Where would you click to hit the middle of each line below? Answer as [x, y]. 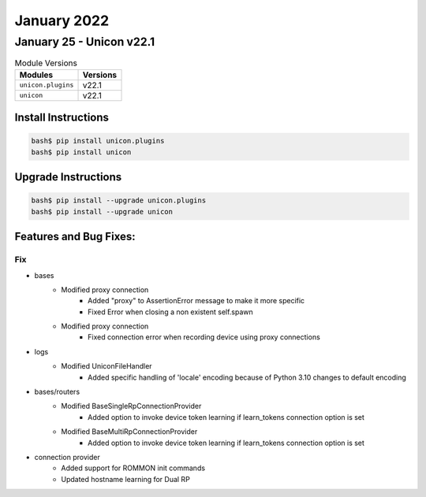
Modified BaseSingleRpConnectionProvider [131, 406]
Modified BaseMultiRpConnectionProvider [129, 432]
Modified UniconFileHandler [107, 366]
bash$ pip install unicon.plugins [98, 141]
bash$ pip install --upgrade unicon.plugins [119, 200]
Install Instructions [62, 118]
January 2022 [62, 20]
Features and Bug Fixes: [75, 237]
